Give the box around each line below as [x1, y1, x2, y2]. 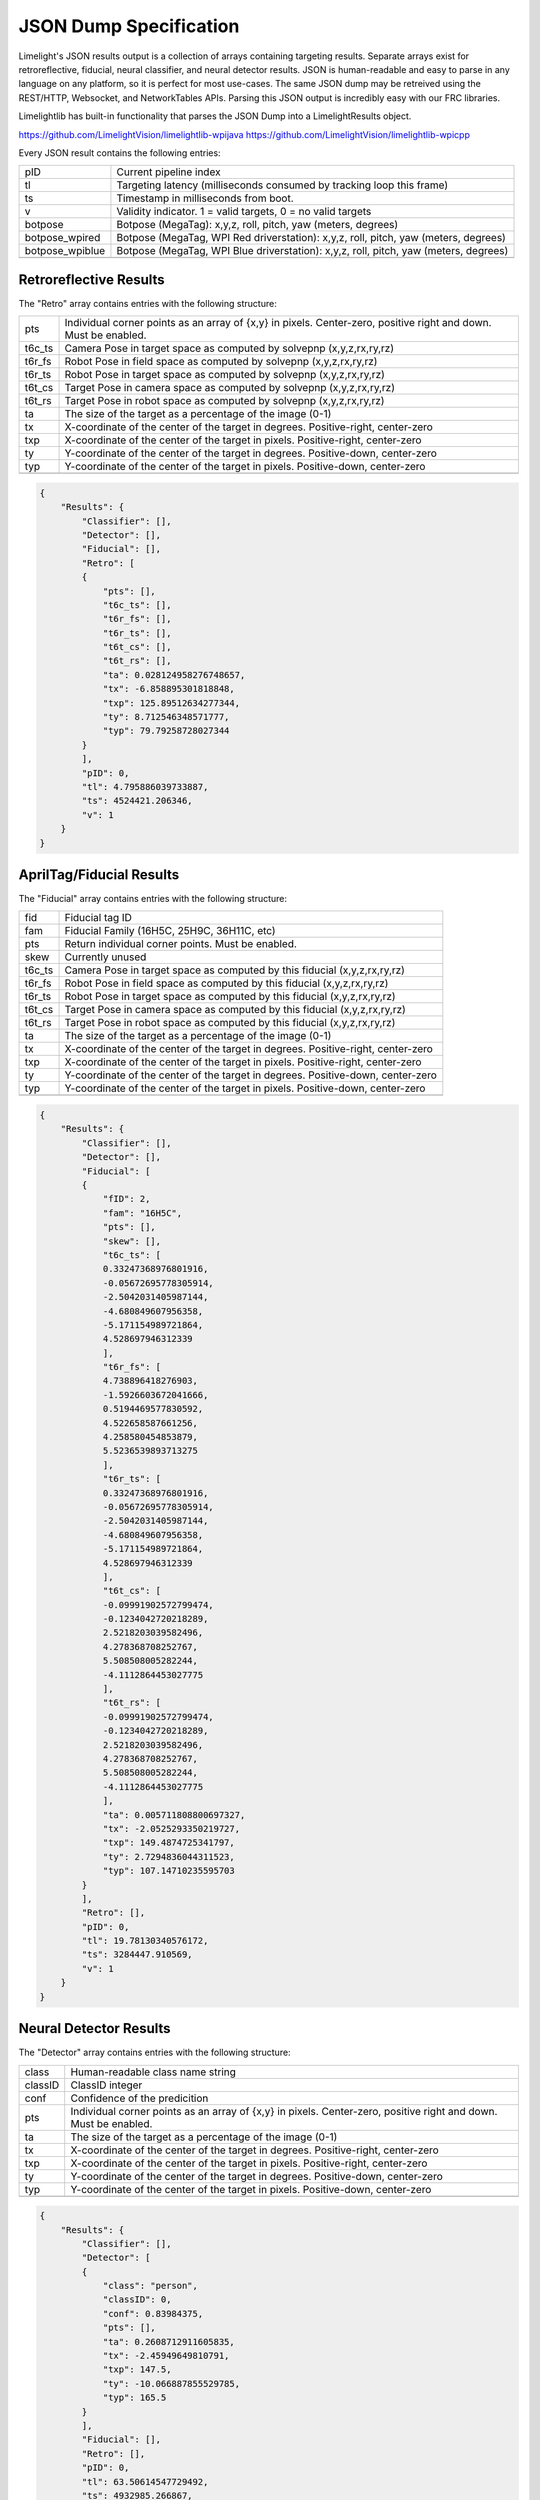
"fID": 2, [102, 1193, 151, 1205]
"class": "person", [102, 2280, 199, 2292]
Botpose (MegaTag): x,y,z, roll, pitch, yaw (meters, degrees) [116, 218, 399, 232]
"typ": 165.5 [102, 2392, 167, 2404]
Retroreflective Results [18, 271, 165, 288]
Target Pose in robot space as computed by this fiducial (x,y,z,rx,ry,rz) [64, 1016, 396, 1030]
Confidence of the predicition [70, 2091, 209, 2105]
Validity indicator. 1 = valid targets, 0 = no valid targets [116, 205, 372, 219]
